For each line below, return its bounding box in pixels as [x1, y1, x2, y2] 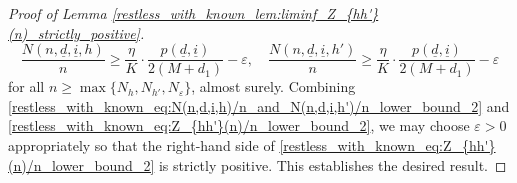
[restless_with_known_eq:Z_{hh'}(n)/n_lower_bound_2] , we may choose [8, 115, 470, 136]
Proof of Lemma [8, 3, 107, 23]
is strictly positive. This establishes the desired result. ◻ [158, 154, 507, 175]
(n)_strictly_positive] [8, 22, 140, 43]
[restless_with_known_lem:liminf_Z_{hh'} [111, 3, 379, 23]
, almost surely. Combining [191, 76, 356, 97]
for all [8, 76, 45, 97]
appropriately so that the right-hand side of [8, 135, 275, 156]
